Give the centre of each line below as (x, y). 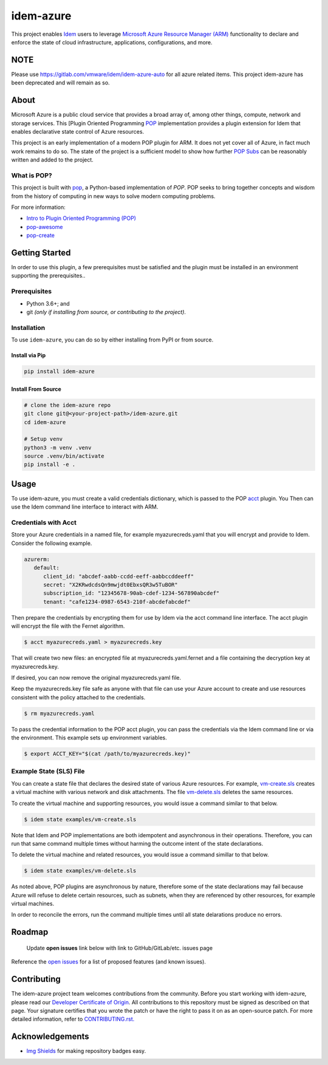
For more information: (39, 207)
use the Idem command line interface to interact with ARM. (85, 507)
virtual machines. (33, 904)
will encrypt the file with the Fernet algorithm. (68, 626)
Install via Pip (29, 355)
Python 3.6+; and (48, 303)
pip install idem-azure (60, 372)
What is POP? (32, 175)
